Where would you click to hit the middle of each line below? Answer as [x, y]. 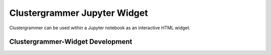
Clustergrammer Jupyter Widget [79, 13]
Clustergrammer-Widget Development [71, 42]
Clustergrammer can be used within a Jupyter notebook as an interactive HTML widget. [100, 28]
